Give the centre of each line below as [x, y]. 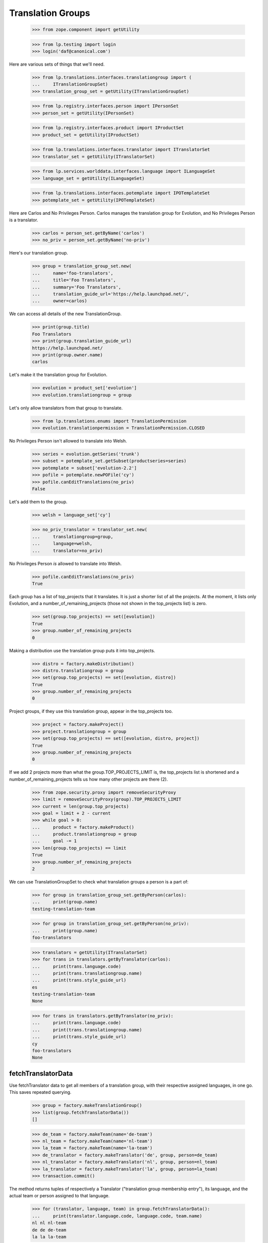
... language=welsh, [62, 544]
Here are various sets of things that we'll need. [57, 64]
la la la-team [49, 1237]
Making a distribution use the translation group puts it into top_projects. [82, 650]
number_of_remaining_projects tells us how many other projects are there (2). [89, 779]
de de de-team [49, 1230]
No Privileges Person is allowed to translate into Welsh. [65, 563]
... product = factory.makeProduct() [83, 827]
